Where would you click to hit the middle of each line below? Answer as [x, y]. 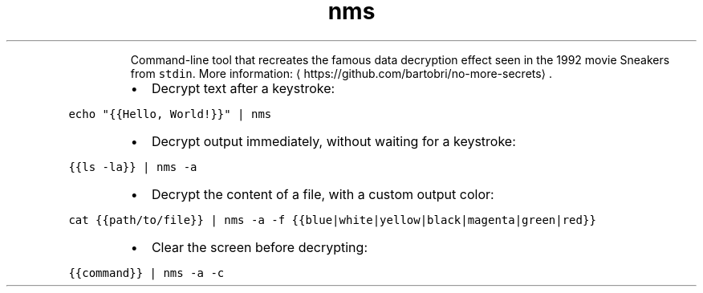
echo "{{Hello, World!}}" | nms [170, 114]
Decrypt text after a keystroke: [243, 88]
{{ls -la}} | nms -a [133, 167]
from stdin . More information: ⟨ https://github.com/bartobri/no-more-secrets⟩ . [341, 73]
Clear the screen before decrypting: [259, 247]
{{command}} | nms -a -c [146, 273]
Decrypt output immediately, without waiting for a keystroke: [333, 141]
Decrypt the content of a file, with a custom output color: [323, 194]
